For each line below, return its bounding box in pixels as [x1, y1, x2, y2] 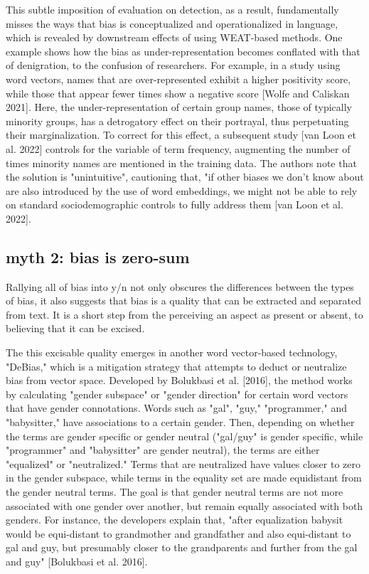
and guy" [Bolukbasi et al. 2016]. [6, 553, 148, 568]
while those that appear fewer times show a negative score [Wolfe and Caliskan [6, 85, 350, 100]
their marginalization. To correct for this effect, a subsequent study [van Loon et [6, 127, 357, 142]
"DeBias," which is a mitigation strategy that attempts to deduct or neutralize [6, 358, 347, 373]
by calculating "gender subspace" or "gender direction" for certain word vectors [6, 386, 348, 401]
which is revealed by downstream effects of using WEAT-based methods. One [6, 30, 343, 45]
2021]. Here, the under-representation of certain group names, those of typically [6, 100, 352, 115]
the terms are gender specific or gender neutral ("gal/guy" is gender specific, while [6, 428, 363, 443]
